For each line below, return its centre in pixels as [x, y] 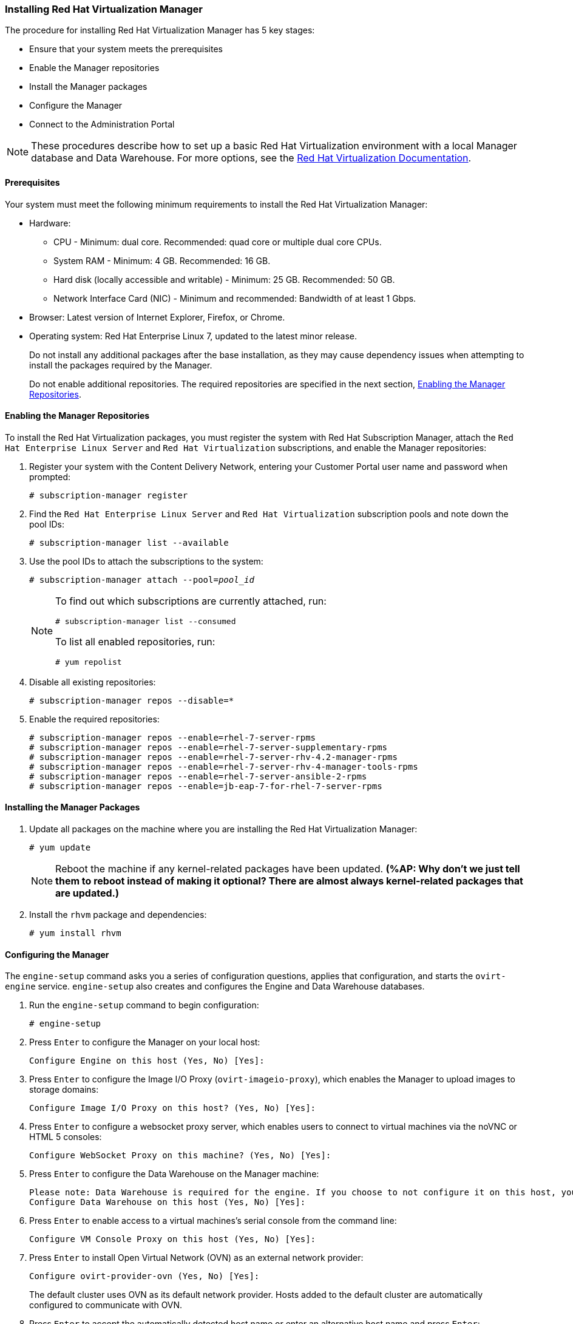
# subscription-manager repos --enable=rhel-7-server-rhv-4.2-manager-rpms [213, 757]
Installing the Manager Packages [73, 807]
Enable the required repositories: [94, 719]
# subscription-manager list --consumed [146, 621]
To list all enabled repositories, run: [135, 641]
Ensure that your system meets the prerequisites [126, 49]
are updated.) [87, 893]
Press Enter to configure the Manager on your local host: [145, 1042]
